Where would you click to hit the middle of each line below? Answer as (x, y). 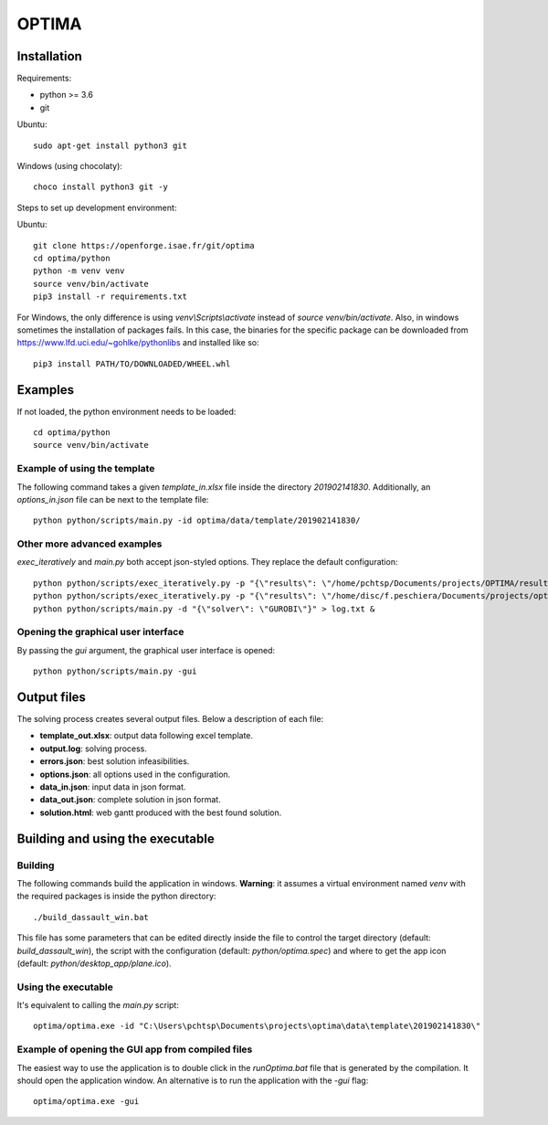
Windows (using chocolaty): (70, 166)
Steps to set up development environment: (97, 207)
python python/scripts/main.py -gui (115, 671)
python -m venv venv (79, 271)
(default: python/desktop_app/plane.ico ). (95, 963)
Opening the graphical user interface (100, 632)
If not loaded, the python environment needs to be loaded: (126, 411)
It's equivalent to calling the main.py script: (98, 1005)
